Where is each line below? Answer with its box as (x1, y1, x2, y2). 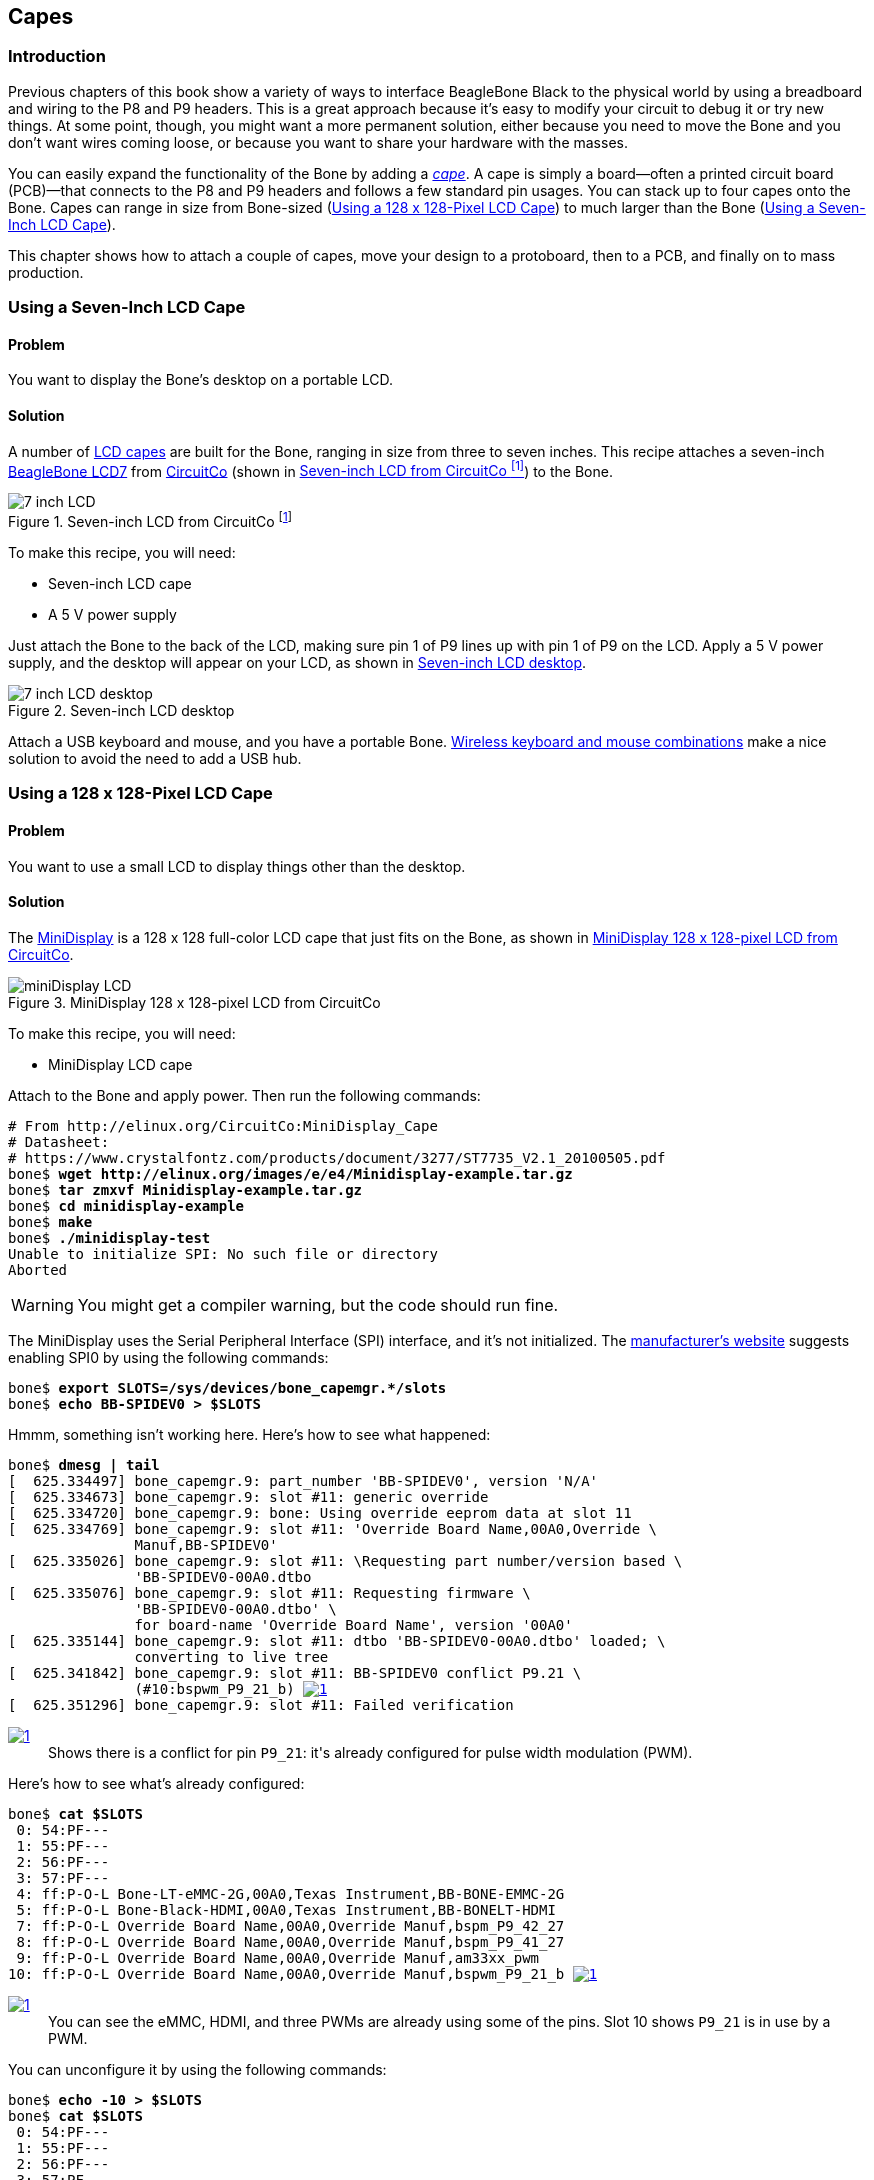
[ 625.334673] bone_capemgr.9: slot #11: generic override (8, 1488, 489, 1505)
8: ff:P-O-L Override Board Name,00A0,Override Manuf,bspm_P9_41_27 (16, 1933, 565, 1950)
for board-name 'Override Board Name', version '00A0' (134, 1616, 573, 1633)
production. (8, 263, 84, 281)
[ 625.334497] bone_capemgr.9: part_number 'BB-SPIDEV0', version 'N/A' (8, 1472, 599, 1489)
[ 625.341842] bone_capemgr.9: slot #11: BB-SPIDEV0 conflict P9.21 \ (8, 1664, 582, 1681)
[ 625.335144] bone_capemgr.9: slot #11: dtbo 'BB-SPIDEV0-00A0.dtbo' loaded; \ (8, 1632, 666, 1649)
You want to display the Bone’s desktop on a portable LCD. (8, 371, 394, 389)
